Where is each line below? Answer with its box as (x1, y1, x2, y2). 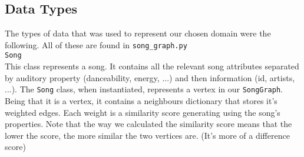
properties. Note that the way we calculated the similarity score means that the (5, 118, 292, 130)
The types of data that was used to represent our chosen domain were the (5, 27, 271, 39)
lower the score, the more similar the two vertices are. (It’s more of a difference (5, 129, 290, 141)
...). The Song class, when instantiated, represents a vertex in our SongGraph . (5, 83, 283, 95)
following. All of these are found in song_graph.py (5, 38, 187, 51)
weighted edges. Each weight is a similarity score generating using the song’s (5, 106, 280, 118)
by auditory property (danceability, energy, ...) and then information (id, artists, (5, 71, 295, 83)
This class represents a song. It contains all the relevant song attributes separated (5, 60, 299, 72)
